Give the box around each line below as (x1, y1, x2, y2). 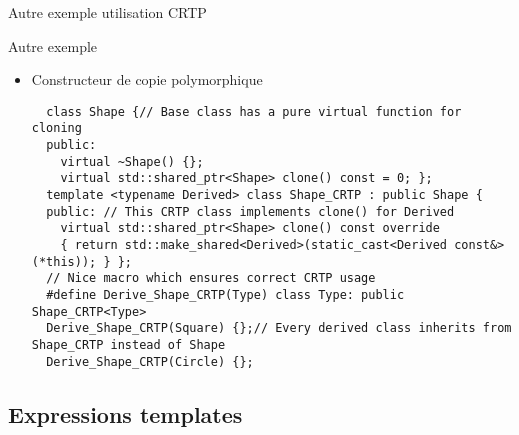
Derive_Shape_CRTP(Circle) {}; (46, 354, 254, 369)
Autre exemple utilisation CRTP (8, 2, 207, 22)
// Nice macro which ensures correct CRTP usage (46, 271, 376, 286)
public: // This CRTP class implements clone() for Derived (46, 204, 455, 219)
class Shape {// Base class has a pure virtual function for (46, 104, 462, 119)
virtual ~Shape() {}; (60, 154, 204, 169)
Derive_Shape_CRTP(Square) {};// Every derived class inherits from (46, 321, 512, 336)
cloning (31, 121, 82, 136)
